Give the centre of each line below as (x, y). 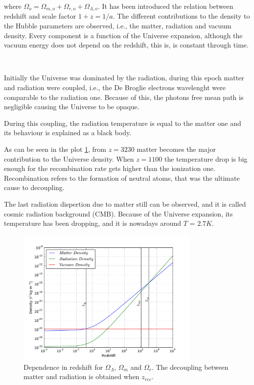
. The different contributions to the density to (181, 16)
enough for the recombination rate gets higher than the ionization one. (110, 168)
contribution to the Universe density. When (69, 158)
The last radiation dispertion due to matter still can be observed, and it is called (125, 204)
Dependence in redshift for (63, 367)
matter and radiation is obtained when (81, 376)
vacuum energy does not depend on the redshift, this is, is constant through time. (126, 45)
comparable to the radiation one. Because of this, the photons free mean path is (124, 97)
